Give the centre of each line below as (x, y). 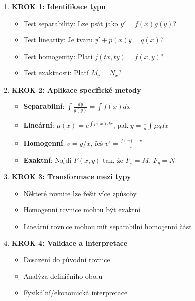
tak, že (113, 159)
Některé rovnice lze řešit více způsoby (80, 193)
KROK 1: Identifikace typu (59, 6)
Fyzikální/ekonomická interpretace (75, 292)
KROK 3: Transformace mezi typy (71, 177)
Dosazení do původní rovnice (67, 259)
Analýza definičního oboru (63, 276)
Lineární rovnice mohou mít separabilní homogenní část (107, 226)
